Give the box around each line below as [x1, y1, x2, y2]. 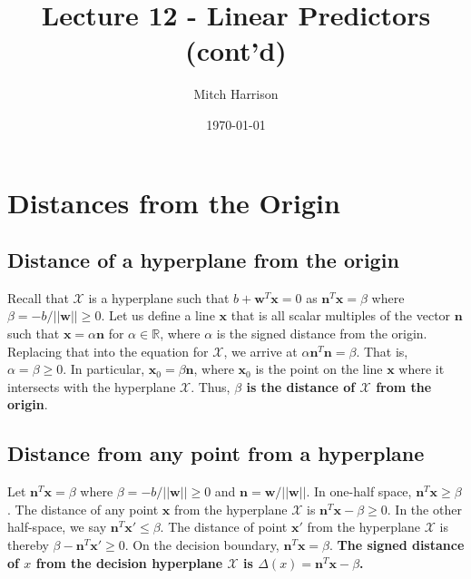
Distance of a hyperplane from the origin [7, 246, 399, 274]
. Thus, [191, 377, 231, 396]
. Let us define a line [101, 306, 215, 325]
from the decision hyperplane [35, 553, 223, 572]
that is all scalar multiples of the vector [231, 306, 451, 325]
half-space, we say [7, 517, 107, 536]
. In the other [387, 499, 462, 518]
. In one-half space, [306, 482, 412, 501]
